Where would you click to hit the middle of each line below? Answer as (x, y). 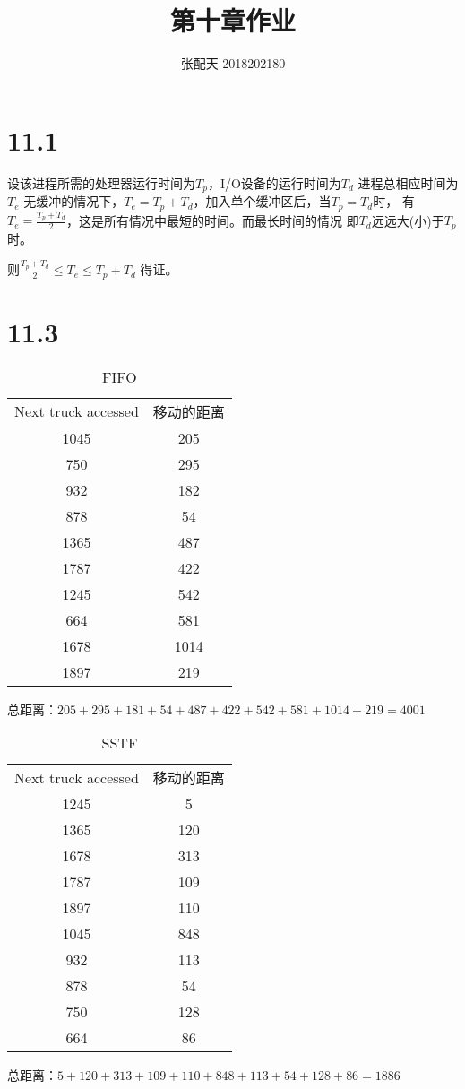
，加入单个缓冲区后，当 (262, 201)
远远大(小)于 (408, 220)
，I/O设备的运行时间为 (274, 182)
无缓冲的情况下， (74, 201)
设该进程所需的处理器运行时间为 (101, 182)
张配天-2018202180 (233, 63)
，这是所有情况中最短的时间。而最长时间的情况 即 (213, 220)
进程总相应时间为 (408, 182)
